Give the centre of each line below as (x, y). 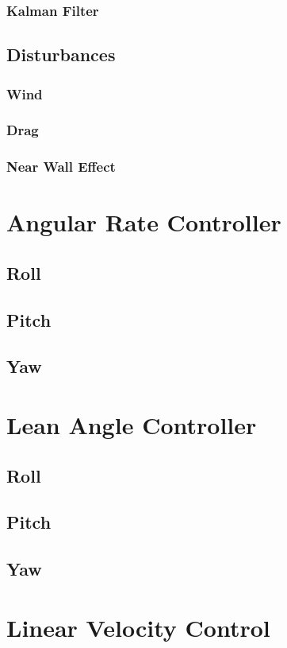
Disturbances (61, 54)
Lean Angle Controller (132, 425)
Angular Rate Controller (144, 222)
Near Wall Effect (61, 167)
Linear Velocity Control (138, 627)
